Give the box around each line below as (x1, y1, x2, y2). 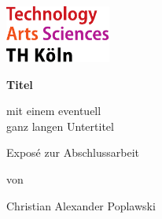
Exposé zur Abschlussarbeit (6, 144, 139, 161)
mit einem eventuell (6, 102, 101, 119)
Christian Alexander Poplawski (6, 197, 156, 213)
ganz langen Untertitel (6, 117, 114, 134)
